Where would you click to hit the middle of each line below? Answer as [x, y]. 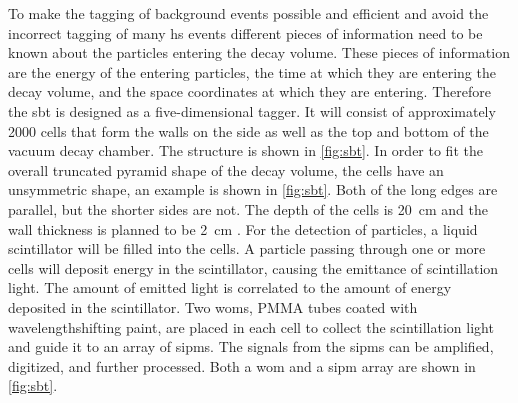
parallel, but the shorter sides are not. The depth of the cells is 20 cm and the [248, 208]
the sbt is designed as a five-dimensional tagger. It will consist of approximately [252, 110]
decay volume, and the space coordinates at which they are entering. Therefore [249, 91]
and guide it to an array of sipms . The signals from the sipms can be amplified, [251, 346]
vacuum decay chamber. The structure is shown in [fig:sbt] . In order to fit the [245, 150]
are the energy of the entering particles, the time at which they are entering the [252, 71]
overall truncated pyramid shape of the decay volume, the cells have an [226, 169]
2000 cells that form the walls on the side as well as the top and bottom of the [248, 130]
